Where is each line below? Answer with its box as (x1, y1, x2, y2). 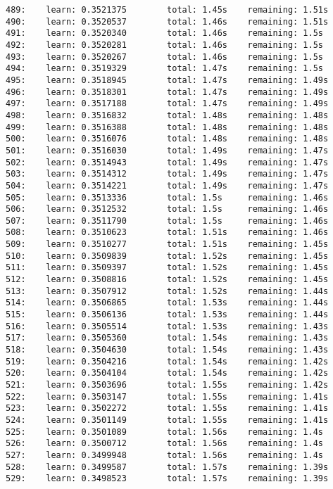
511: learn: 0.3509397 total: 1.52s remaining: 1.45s (6, 262, 329, 273)
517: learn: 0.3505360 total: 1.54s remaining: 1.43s (6, 333, 329, 343)
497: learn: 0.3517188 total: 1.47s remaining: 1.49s (6, 99, 329, 109)
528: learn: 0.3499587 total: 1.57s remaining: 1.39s (6, 462, 329, 472)
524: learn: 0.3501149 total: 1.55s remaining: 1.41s (6, 414, 329, 425)
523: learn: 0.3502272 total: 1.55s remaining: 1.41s (6, 403, 329, 414)
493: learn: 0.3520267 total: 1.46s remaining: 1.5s (6, 51, 324, 62)
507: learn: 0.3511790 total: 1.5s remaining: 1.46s (6, 215, 329, 226)
